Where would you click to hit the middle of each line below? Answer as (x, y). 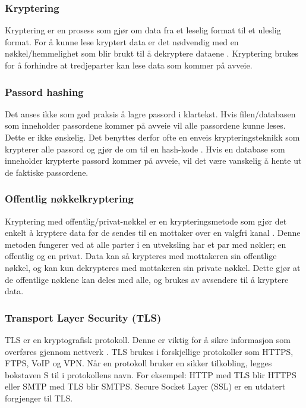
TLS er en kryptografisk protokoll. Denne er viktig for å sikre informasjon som (148, 339)
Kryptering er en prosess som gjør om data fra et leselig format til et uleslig (143, 30)
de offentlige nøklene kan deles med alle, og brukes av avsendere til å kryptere (147, 279)
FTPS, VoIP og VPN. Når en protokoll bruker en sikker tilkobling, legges (138, 363)
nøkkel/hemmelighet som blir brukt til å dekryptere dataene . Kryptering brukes (152, 53)
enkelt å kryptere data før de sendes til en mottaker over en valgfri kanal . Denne (153, 233)
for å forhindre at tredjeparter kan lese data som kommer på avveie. (129, 65)
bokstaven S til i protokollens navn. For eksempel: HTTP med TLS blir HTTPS (151, 374)
